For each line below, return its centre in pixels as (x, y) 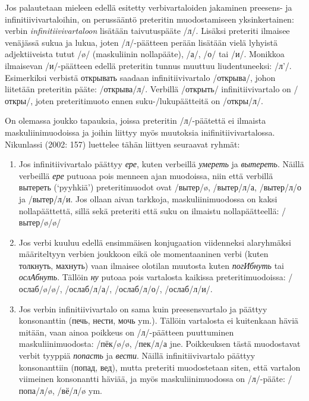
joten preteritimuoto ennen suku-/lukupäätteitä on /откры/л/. (149, 100)
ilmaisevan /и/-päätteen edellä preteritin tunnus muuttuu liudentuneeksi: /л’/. (148, 65)
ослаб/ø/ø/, (40, 289)
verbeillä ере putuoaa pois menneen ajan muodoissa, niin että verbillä (146, 175)
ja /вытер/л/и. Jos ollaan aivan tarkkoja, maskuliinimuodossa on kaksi (148, 198)
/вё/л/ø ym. (80, 390)
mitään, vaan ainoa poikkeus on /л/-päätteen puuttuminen (126, 332)
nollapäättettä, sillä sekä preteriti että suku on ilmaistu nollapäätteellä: (149, 210)
